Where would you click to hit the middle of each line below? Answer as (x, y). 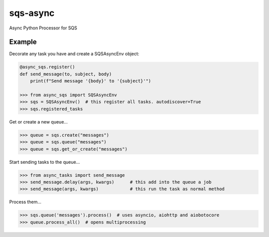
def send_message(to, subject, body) (66, 74)
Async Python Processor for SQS (43, 28)
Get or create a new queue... (39, 121)
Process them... (25, 202)
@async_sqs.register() (47, 67)
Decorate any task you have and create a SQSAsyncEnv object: (74, 54)
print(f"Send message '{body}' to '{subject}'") (91, 81)
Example (23, 42)
